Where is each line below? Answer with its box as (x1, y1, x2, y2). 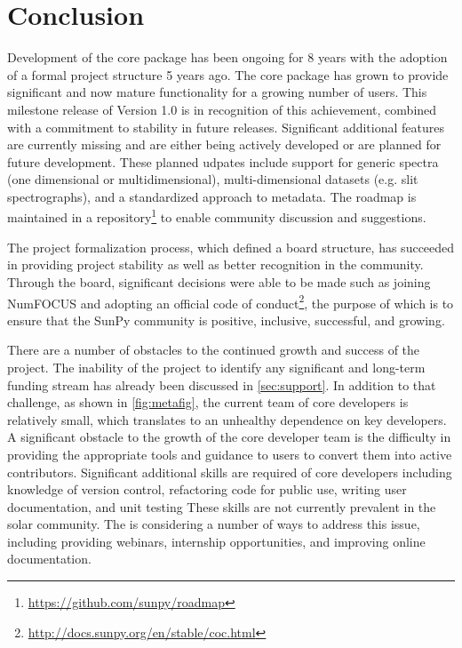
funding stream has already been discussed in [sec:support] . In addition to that (7, 375, 436, 394)
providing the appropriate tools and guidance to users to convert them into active (7, 444, 452, 463)
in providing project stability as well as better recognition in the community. (7, 255, 424, 274)
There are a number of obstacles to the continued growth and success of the (7, 340, 420, 359)
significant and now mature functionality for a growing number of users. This (7, 83, 427, 101)
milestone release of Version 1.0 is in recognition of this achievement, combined (7, 100, 437, 118)
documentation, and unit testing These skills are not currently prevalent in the (7, 497, 436, 516)
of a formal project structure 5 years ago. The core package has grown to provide (7, 65, 449, 84)
